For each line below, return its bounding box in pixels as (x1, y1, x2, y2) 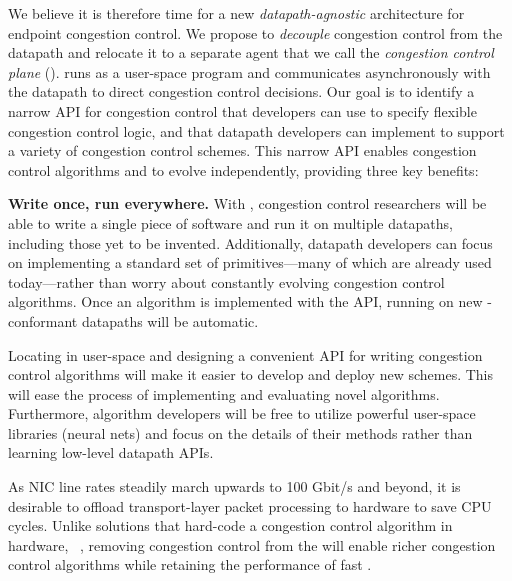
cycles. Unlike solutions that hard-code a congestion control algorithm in (8, 515, 453, 536)
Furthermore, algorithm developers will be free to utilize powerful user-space (8, 403, 476, 424)
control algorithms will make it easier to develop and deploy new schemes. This (8, 364, 494, 385)
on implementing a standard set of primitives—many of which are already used (8, 252, 492, 273)
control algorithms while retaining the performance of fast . (8, 554, 372, 575)
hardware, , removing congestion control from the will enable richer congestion (8, 534, 496, 555)
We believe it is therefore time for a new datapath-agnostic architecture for (8, 3, 465, 23)
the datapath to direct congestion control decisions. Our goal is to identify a (8, 81, 475, 102)
